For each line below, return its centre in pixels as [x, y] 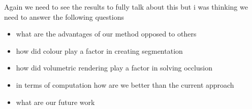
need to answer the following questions [64, 16]
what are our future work [55, 102]
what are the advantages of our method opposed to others [106, 34]
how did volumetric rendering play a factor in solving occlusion [114, 68]
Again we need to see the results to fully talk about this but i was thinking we [126, 7]
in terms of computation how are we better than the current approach [125, 84]
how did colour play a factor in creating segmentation [99, 50]
